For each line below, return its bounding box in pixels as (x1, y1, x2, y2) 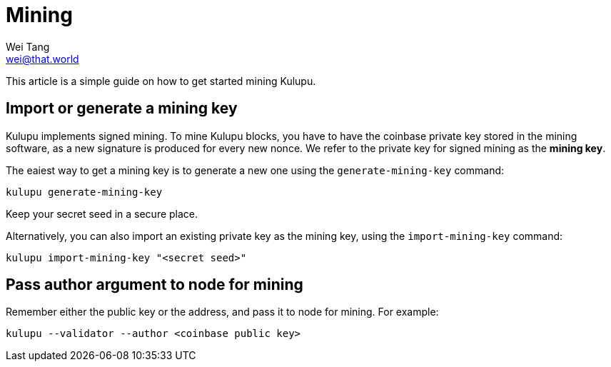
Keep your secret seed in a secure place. (6, 207, 198, 220)
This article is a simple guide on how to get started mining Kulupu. (6, 74, 316, 87)
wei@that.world (6, 52, 79, 65)
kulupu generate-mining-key (6, 186, 163, 198)
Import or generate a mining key (6, 99, 238, 118)
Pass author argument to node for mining (6, 276, 303, 294)
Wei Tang (6, 40, 50, 53)
